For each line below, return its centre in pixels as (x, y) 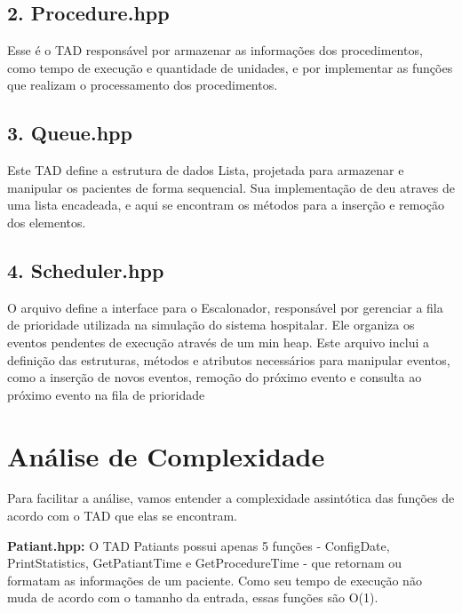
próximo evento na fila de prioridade (106, 394)
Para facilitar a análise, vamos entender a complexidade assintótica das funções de (231, 498)
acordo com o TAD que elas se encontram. (122, 516)
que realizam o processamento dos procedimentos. (143, 85)
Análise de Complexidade (166, 455)
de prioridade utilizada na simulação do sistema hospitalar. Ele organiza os (211, 325)
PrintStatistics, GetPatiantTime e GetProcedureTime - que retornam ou (205, 563)
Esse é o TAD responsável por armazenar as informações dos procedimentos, (215, 50)
